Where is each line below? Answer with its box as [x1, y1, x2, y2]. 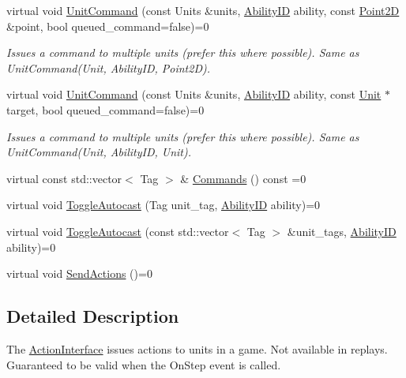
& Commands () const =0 [180, 170, 306, 186]
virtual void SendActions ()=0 [6, 265, 152, 282]
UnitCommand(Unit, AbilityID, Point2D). [6, 59, 210, 76]
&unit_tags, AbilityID [287, 223, 397, 239]
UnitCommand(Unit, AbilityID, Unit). [6, 144, 192, 160]
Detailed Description [6, 304, 179, 328]
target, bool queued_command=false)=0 [6, 101, 205, 118]
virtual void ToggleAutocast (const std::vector [6, 223, 229, 239]
